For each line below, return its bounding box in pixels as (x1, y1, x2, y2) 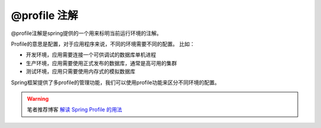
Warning (27, 95, 49, 102)
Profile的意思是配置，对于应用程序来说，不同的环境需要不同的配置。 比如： (11, 40, 196, 47)
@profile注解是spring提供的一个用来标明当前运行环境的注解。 (11, 30, 162, 37)
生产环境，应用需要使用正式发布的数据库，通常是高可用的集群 (26, 59, 177, 66)
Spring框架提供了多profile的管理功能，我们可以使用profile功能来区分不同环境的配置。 (11, 79, 220, 86)
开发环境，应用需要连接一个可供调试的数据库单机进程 (26, 51, 156, 59)
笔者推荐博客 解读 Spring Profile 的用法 (27, 106, 122, 113)
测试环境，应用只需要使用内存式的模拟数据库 (26, 68, 136, 75)
